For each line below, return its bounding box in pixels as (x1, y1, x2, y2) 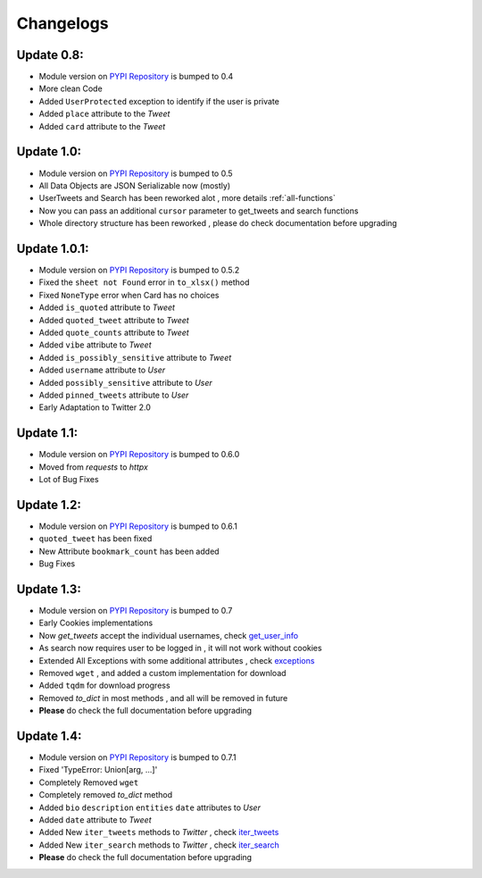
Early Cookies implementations (38, 617, 154, 629)
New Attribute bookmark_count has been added (38, 546, 220, 556)
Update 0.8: (16, 47, 84, 63)
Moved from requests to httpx (38, 461, 149, 472)
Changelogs (16, 13, 109, 33)
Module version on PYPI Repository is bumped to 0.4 (38, 71, 234, 82)
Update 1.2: (16, 497, 82, 513)
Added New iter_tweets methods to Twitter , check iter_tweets (38, 827, 279, 838)
